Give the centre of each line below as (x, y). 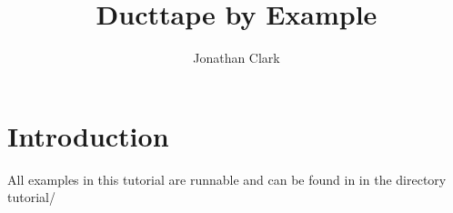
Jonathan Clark (237, 58)
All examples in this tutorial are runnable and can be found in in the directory (227, 179)
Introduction (88, 135)
